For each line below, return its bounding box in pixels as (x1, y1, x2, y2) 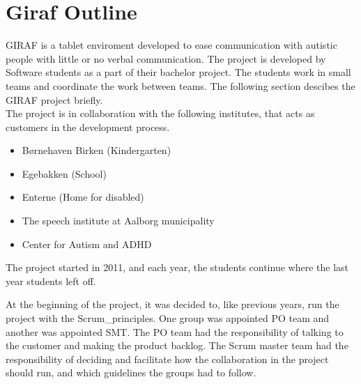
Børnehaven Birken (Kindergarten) (22, 143, 171, 158)
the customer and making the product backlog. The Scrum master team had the (6, 338, 348, 353)
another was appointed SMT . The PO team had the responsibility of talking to (6, 324, 344, 339)
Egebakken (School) (22, 166, 107, 181)
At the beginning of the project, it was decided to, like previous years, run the (6, 297, 339, 312)
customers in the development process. (6, 119, 170, 134)
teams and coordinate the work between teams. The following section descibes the (6, 78, 355, 93)
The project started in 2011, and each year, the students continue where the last (6, 260, 348, 275)
